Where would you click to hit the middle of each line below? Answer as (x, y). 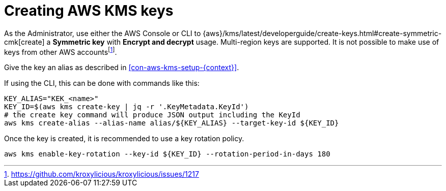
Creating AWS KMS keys (89, 11)
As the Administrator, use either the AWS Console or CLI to (103, 33)
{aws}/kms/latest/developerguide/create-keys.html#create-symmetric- (322, 33)
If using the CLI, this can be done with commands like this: (102, 83)
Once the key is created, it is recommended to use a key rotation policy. (124, 139)
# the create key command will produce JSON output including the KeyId (152, 115)
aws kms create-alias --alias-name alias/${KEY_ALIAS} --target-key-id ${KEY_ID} (172, 123)
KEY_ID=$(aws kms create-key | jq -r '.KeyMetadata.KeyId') (127, 107)
